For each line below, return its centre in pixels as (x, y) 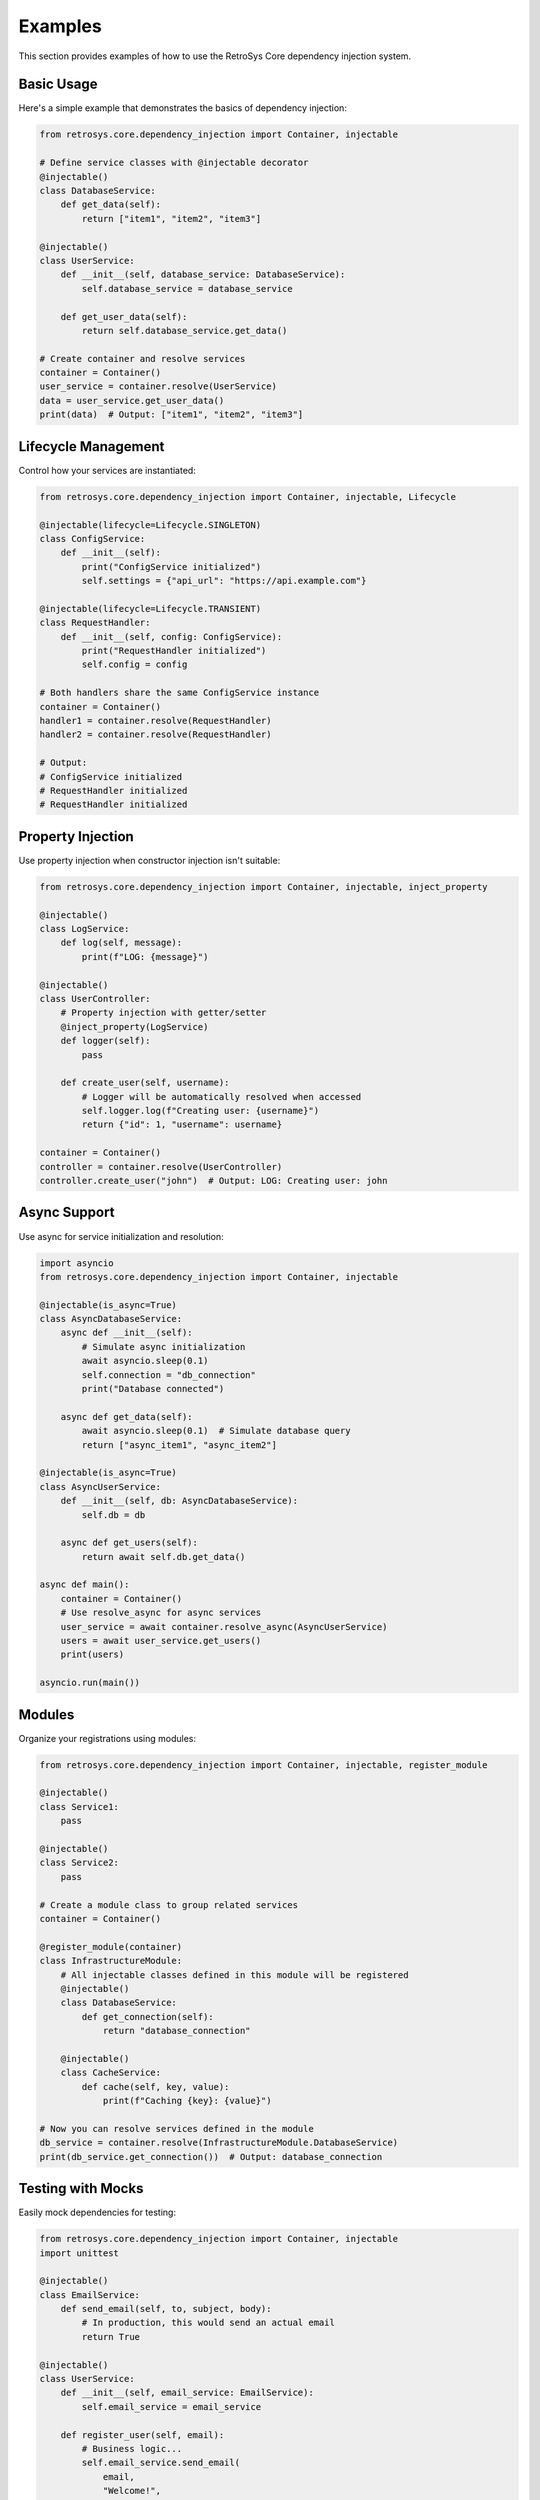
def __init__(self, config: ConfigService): (171, 636)
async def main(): (84, 1584)
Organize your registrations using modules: (107, 1738)
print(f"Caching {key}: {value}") (187, 2101)
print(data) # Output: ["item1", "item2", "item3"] (171, 414)
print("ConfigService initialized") (171, 566)
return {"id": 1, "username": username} (182, 1124)
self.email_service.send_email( (160, 2463)
